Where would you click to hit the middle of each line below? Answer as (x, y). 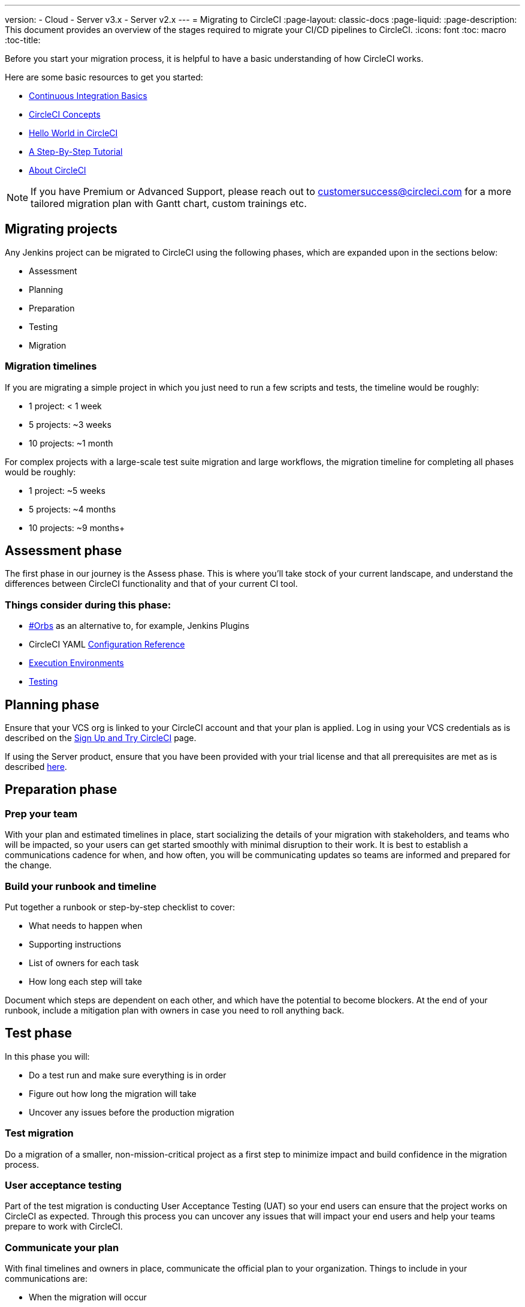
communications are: (46, 1279)
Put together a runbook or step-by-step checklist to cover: (120, 907)
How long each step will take (86, 981)
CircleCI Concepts (65, 114)
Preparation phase (61, 790)
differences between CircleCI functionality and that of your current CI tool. (151, 584)
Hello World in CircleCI (73, 133)
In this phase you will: (47, 1056)
